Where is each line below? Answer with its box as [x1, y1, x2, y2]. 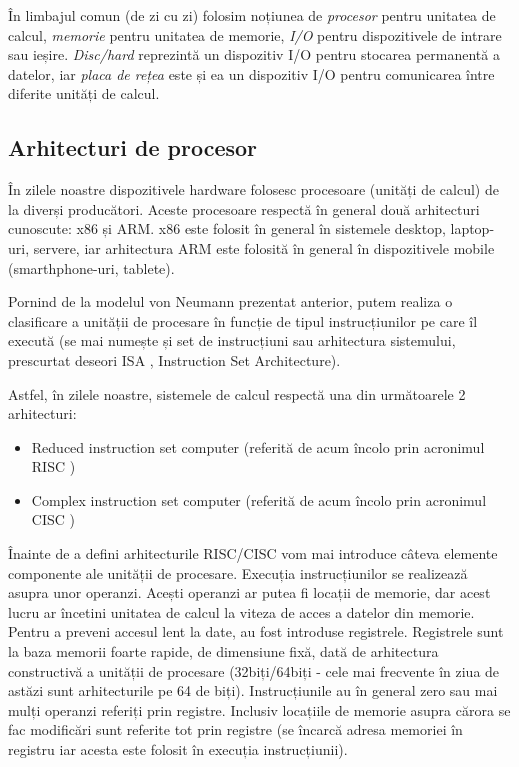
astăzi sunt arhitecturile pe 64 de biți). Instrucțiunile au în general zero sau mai [8, 680, 498, 701]
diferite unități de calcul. [8, 83, 160, 104]
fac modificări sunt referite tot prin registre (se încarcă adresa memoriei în [8, 719, 463, 740]
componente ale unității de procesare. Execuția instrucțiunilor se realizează [8, 562, 468, 583]
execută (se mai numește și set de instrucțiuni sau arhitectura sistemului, [8, 330, 456, 351]
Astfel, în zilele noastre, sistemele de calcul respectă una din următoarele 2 [8, 383, 466, 404]
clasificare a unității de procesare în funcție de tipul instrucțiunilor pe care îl [8, 310, 478, 331]
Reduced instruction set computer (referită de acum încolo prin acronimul [31, 436, 485, 457]
